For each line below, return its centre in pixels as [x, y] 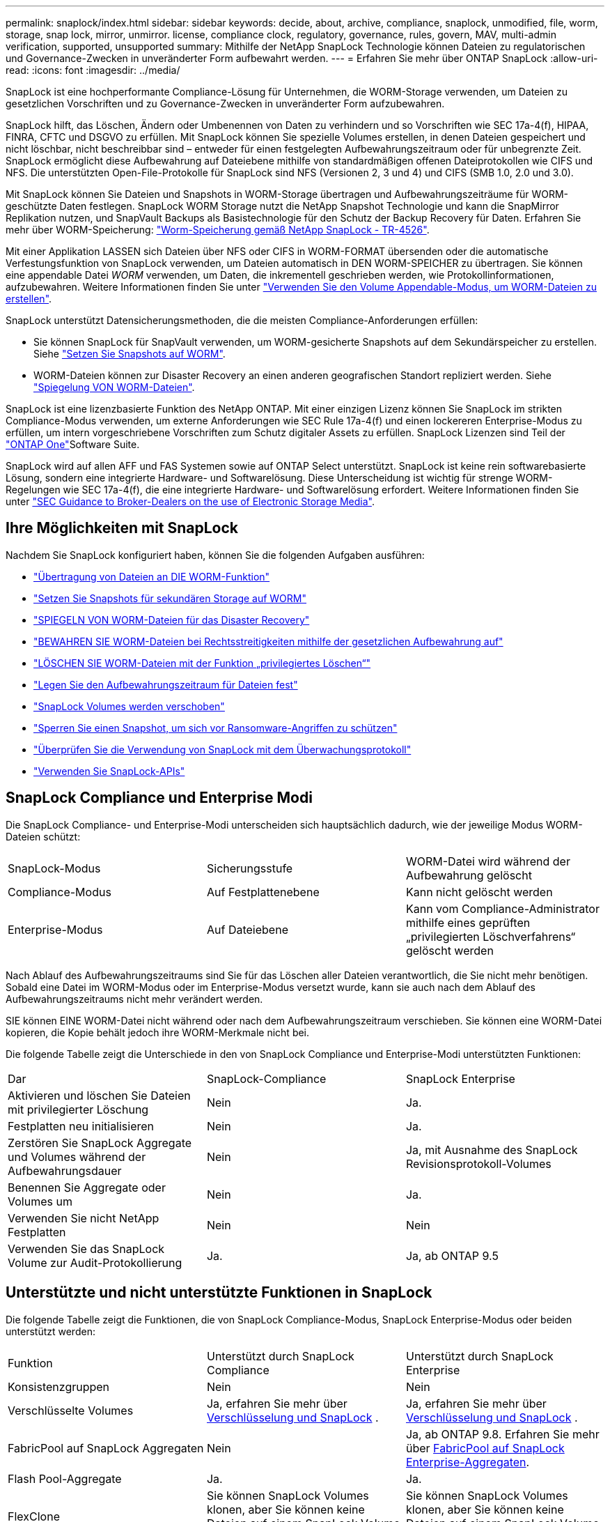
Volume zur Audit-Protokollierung [95, 1262]
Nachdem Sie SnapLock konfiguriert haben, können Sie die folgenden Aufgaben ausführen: [215, 555]
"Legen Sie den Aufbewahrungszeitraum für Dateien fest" [166, 684]
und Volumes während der [77, 1156]
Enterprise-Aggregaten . [468, 1462]
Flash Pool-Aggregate [65, 1478]
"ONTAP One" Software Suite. [73, 444]
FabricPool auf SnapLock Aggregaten [106, 1448]
